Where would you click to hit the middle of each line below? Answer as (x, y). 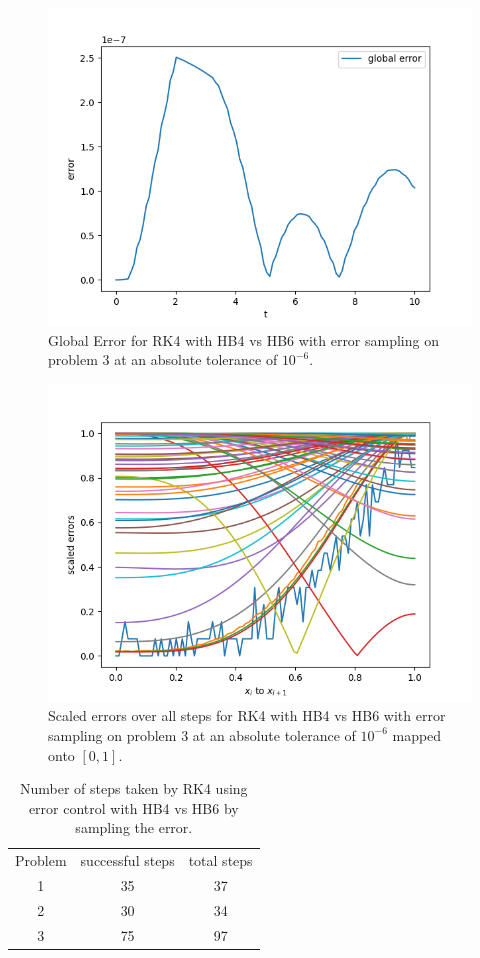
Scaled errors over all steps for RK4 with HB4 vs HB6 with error (247, 715)
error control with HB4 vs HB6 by (133, 807)
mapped (417, 734)
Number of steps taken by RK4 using (134, 788)
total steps (220, 860)
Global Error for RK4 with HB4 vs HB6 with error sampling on (243, 339)
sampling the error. (134, 827)
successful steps (127, 860)
